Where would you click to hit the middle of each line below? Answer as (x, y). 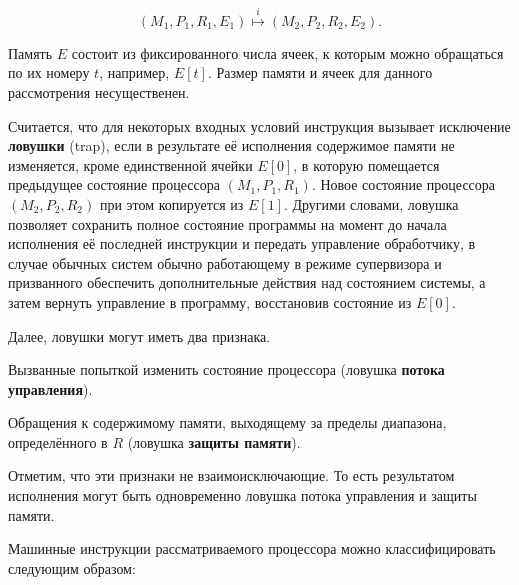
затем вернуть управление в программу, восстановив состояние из (210, 301)
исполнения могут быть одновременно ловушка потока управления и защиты (242, 495)
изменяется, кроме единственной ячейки (130, 164)
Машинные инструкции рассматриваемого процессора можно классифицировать (252, 548)
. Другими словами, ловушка (371, 203)
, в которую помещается (366, 164)
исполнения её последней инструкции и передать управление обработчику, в (242, 243)
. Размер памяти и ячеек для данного (320, 72)
